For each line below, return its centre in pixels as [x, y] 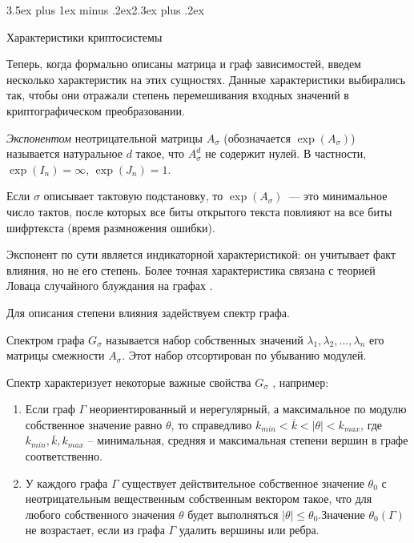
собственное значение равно [94, 424]
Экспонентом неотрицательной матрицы [105, 137]
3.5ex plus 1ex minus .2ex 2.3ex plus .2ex [105, 10]
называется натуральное [64, 153]
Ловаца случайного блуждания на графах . [110, 286]
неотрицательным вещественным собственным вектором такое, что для [199, 499]
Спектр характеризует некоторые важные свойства [129, 382]
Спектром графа [46, 339]
